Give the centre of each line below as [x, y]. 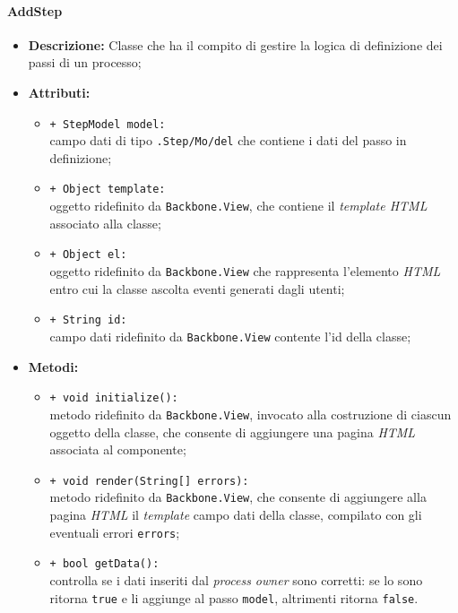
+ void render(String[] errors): [149, 481]
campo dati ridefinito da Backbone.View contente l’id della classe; [230, 336]
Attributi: [59, 92]
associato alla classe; [105, 223]
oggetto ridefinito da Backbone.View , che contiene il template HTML [238, 206]
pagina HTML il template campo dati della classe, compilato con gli [236, 515]
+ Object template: [108, 190]
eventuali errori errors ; [115, 532]
